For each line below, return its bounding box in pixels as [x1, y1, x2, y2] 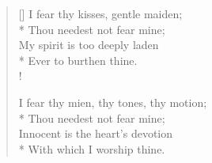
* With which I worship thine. [18, 140, 165, 157]
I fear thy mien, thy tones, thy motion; [18, 93, 207, 110]
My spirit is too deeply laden [18, 36, 159, 53]
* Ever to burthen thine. [18, 51, 138, 68]
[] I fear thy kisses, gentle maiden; [18, 6, 183, 21]
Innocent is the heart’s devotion [18, 125, 173, 142]
